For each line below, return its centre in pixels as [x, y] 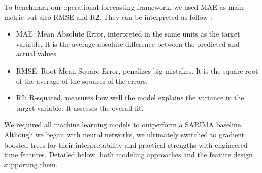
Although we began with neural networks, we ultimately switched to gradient [124, 134]
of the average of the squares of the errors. [82, 80]
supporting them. [31, 164]
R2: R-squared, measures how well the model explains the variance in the [130, 98]
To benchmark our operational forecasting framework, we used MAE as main [124, 7]
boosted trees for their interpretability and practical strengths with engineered [126, 144]
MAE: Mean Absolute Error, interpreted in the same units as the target [128, 34]
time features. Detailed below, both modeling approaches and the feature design [128, 154]
